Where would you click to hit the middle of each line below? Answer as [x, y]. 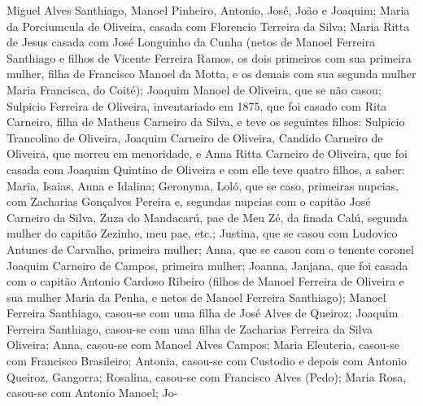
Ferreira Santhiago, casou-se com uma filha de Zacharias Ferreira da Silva [190, 328]
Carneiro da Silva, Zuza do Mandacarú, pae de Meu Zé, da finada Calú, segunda [207, 217]
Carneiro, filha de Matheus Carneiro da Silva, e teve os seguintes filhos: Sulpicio [206, 122]
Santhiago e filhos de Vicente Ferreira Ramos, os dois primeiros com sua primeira [209, 57]
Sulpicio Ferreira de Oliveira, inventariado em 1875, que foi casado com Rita [197, 105]
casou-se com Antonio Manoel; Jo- [92, 393]
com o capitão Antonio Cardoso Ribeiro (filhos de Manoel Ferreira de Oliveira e [205, 281]
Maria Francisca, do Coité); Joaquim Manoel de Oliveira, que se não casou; [194, 89]
